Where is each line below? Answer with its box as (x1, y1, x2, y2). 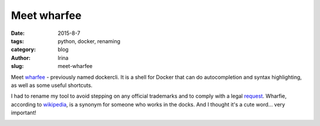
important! (11, 109, 37, 117)
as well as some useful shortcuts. (11, 82, 93, 89)
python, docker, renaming (57, 37, 121, 44)
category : (11, 46, 36, 53)
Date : (11, 30, 25, 37)
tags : (11, 37, 24, 44)
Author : (11, 54, 31, 62)
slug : (11, 63, 24, 70)
